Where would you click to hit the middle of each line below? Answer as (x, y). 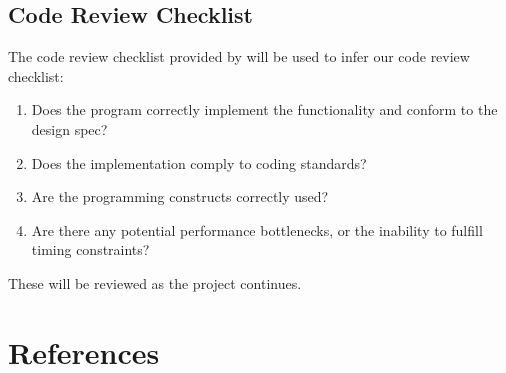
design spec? (69, 128)
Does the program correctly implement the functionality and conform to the (264, 109)
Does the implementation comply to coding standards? (199, 162)
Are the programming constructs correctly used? (180, 196)
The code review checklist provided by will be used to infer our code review (239, 56)
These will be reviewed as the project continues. (155, 282)
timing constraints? (90, 249)
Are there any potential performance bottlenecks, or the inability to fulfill (257, 229)
